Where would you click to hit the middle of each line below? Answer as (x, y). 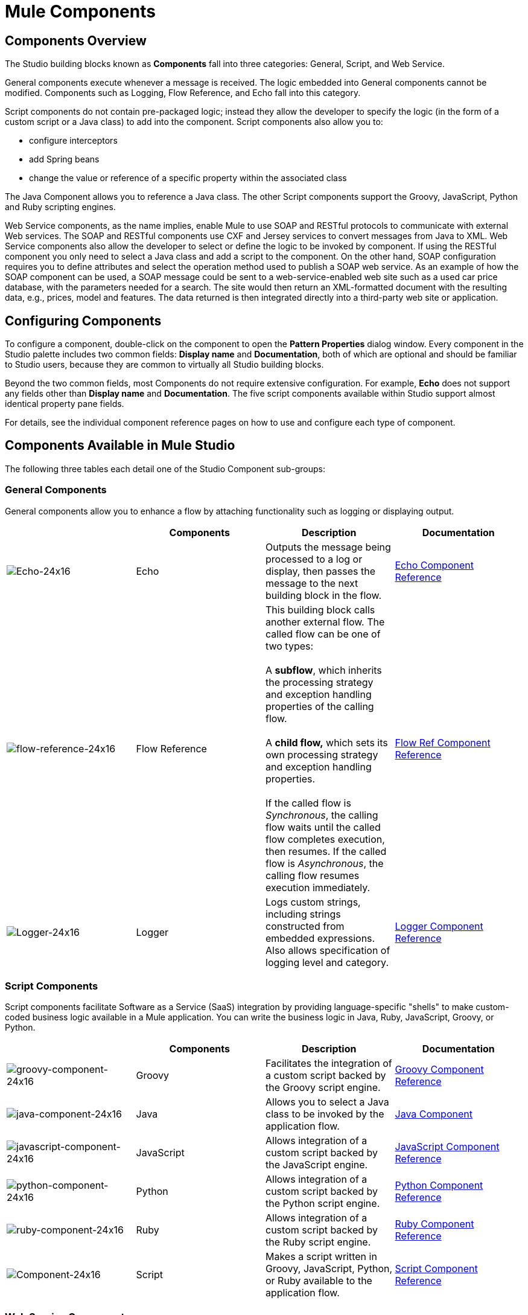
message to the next (312, 583)
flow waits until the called (323, 827)
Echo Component (434, 565)
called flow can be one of (323, 634)
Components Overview (76, 40)
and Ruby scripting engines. (60, 207)
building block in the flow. (324, 595)
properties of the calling (320, 706)
